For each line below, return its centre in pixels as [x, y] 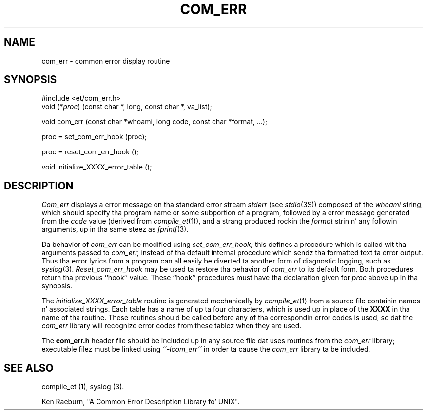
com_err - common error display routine [106, 61]
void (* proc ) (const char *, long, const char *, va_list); [127, 107]
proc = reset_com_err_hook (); [90, 152]
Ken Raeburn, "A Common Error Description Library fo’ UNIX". [141, 402]
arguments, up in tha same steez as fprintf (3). [115, 229]
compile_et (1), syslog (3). [83, 387]
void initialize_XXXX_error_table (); [97, 167]
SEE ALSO [29, 368]
